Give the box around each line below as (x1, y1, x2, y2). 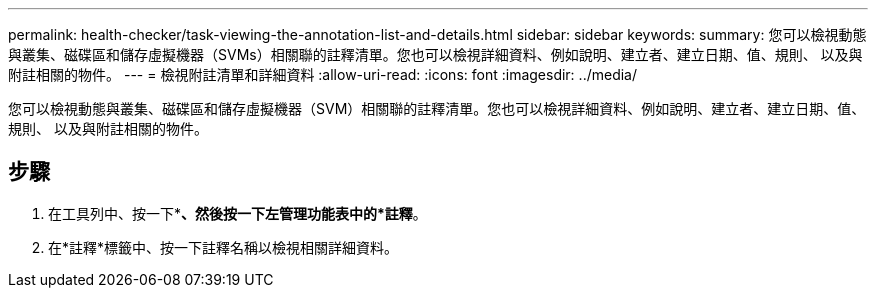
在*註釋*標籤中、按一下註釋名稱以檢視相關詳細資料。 (48, 238, 399, 256)
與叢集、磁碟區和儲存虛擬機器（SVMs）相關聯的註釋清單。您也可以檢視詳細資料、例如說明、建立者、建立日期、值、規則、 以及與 (8, 46, 863, 63)
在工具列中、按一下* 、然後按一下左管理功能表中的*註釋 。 (48, 204, 427, 222)
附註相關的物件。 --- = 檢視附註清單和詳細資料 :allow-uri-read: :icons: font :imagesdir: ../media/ (8, 66, 638, 83)
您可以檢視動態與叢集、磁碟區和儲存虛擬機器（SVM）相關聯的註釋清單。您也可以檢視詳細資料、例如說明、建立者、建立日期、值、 (8, 100, 866, 117)
